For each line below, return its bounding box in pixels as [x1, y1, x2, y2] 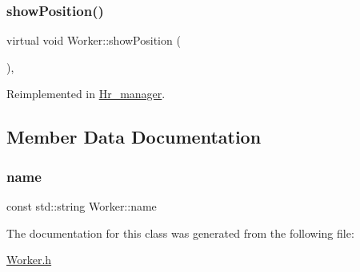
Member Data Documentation [6, 124, 262, 149]
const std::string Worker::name [6, 198, 157, 214]
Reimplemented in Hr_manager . [6, 85, 166, 102]
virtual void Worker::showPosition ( [6, 32, 181, 49]
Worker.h [6, 251, 52, 268]
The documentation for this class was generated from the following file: [6, 224, 354, 241]
